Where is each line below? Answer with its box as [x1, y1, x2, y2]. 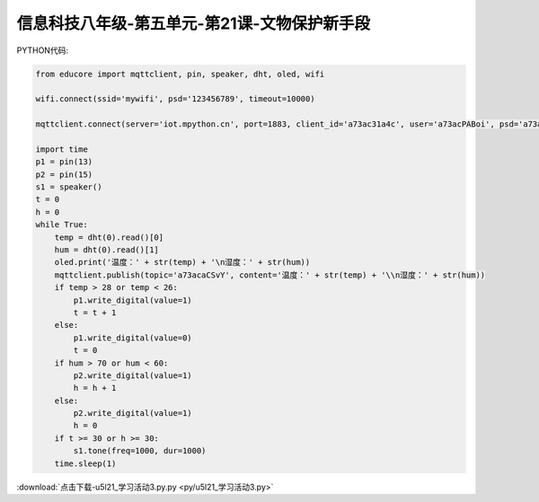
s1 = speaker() [35, 182, 102, 192]
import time [35, 144, 89, 154]
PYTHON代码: [16, 45, 69, 56]
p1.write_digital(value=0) [73, 332, 192, 343]
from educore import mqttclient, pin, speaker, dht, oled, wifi [35, 68, 325, 79]
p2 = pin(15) [35, 169, 93, 180]
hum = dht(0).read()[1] [54, 245, 159, 255]
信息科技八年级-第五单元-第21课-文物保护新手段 [16, 13, 371, 33]
